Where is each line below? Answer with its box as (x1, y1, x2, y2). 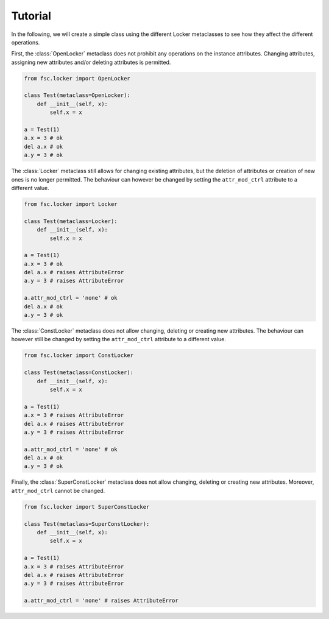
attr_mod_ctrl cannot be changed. (11, 487, 105, 494)
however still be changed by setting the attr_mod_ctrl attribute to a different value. (11, 336, 227, 343)
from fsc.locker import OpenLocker (24, 75, 130, 82)
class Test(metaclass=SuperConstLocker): (24, 520, 150, 527)
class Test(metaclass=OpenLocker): (24, 92, 130, 99)
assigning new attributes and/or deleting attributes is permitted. (11, 58, 171, 66)
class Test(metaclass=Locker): (24, 218, 118, 225)
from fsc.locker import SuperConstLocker (24, 503, 150, 510)
